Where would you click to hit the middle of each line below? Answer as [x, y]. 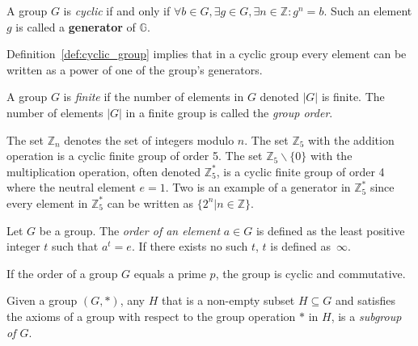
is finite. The [353, 97]
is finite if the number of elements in [154, 97]
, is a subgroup [366, 316]
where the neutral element [71, 187]
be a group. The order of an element [130, 230]
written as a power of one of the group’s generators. [135, 69]
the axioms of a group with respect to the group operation [151, 316]
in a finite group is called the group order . [229, 112]
